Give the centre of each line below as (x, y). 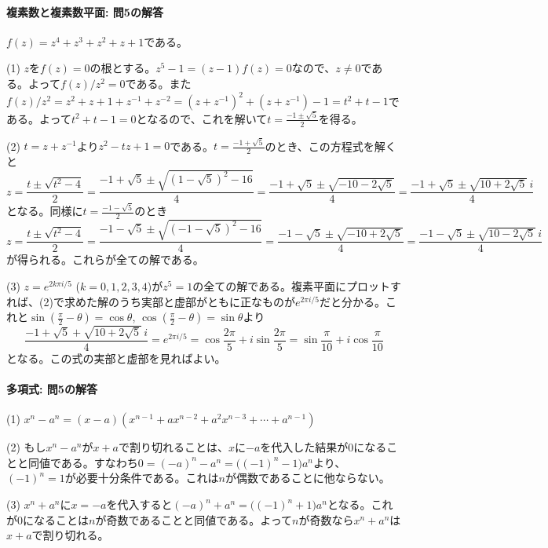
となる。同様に (45, 211)
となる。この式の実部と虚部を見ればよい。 (116, 358)
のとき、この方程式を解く (331, 146)
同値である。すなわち (83, 462)
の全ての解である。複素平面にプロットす (297, 286)
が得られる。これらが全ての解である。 (105, 259)
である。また (158, 83)
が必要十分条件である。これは (142, 478)
